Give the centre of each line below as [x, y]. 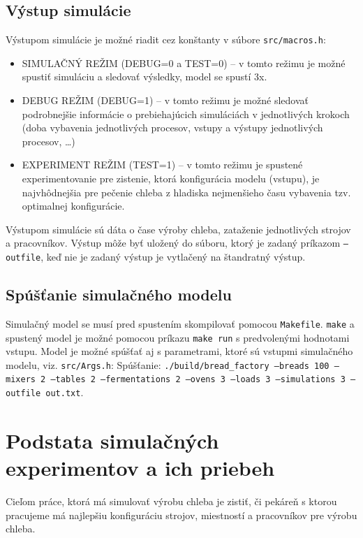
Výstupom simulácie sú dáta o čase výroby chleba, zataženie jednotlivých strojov [178, 229]
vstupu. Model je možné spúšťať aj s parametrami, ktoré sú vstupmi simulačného [179, 351]
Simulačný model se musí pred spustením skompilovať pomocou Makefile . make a [180, 323]
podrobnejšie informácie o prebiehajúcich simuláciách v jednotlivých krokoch [186, 114]
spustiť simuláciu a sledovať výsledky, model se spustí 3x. [145, 77]
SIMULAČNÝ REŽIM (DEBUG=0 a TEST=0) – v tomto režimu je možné [184, 63]
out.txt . [65, 392]
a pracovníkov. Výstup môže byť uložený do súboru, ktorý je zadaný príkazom [173, 243]
